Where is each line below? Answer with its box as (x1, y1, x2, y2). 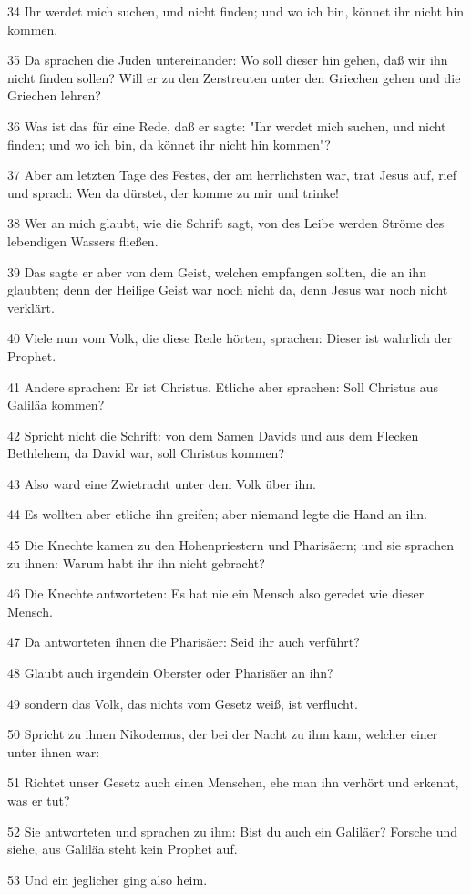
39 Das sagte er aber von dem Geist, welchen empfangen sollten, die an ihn (7, 262, 426, 281)
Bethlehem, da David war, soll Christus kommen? (7, 443, 285, 463)
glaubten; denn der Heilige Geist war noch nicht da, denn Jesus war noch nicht (7, 280, 448, 299)
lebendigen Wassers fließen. (7, 231, 159, 250)
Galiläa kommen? (7, 395, 105, 414)
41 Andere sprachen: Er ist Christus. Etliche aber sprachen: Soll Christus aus (7, 377, 439, 396)
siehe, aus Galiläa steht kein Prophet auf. (7, 839, 238, 859)
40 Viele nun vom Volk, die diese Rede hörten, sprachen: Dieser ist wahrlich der (7, 328, 453, 348)
